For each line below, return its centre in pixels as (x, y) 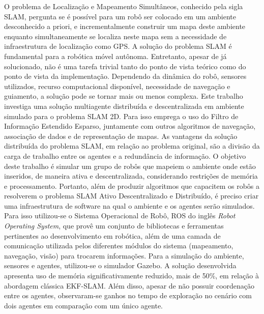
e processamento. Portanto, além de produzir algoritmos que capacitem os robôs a (132, 185)
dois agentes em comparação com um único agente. (84, 305)
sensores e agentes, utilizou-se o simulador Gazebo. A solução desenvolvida (120, 265)
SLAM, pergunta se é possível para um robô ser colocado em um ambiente (120, 16)
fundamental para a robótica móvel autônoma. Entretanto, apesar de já (115, 56)
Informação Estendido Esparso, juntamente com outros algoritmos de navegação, (130, 126)
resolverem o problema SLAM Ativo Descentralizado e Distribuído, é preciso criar (131, 196)
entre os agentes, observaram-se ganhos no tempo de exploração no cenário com (128, 295)
